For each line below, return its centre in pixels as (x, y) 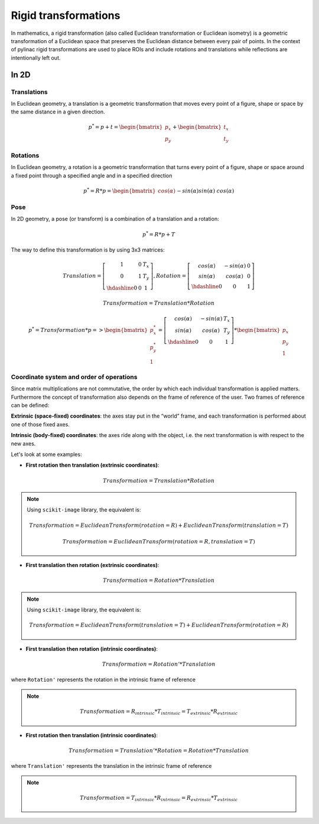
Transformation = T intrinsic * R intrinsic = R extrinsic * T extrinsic (159, 799)
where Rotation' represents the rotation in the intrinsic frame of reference (103, 680)
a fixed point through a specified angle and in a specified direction (92, 175)
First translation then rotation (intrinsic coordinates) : (92, 649)
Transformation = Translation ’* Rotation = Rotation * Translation (159, 750)
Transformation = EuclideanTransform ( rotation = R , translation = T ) (159, 541)
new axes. (23, 444)
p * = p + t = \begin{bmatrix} (126, 127)
